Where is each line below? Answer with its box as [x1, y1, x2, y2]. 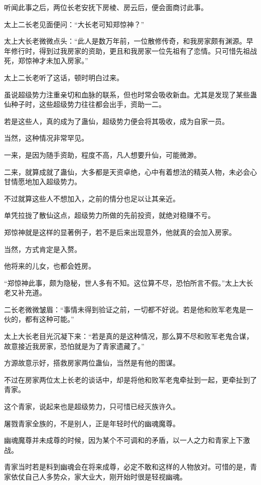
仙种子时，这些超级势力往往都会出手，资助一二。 [4, 99, 166, 109]
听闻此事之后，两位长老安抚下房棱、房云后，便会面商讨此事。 [4, 2, 208, 12]
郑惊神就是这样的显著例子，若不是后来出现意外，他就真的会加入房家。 [4, 226, 236, 237]
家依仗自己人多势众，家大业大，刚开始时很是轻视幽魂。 [4, 471, 187, 481]
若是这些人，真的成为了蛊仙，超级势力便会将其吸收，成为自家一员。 [4, 115, 229, 126]
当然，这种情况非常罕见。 [4, 133, 88, 143]
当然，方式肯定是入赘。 [4, 244, 81, 254]
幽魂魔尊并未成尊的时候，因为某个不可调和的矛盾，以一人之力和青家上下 [4, 435, 243, 445]
